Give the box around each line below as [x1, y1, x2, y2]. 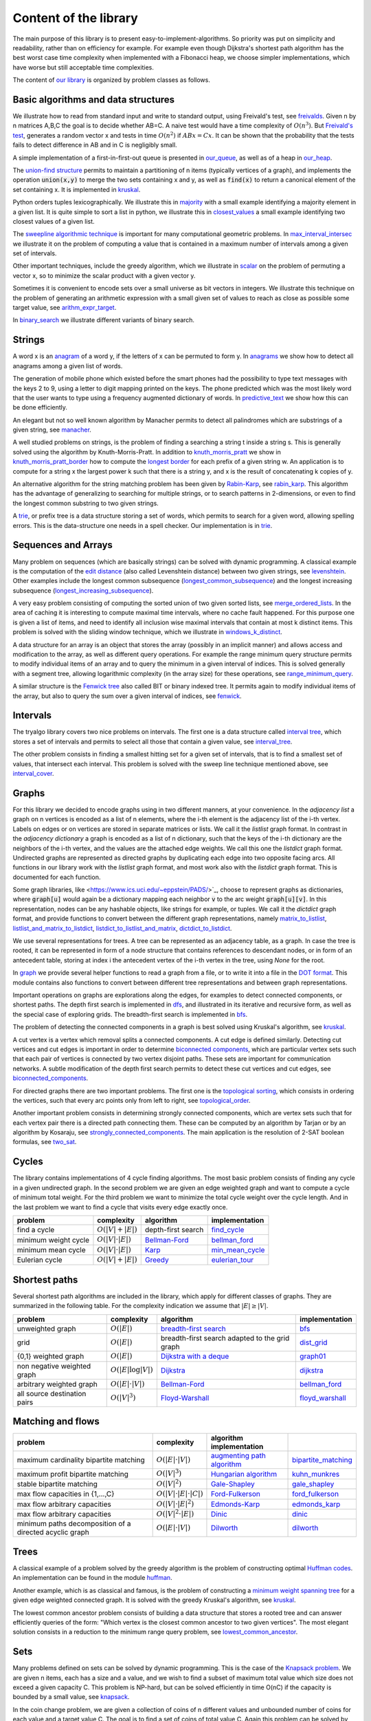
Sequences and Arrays [12, 539, 113, 551]
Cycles [12, 1156, 44, 1168]
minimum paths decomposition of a [16, 1519, 131, 1528]
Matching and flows [12, 1415, 100, 1428]
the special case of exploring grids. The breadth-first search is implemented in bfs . [12, 1010, 248, 1018]
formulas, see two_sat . [12, 1138, 77, 1146]
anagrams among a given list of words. [12, 361, 123, 370]
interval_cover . [12, 770, 54, 778]
